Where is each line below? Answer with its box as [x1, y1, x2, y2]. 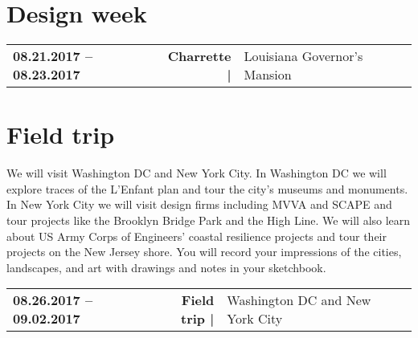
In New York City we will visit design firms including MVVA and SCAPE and [6, 196, 392, 213]
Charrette [167, 47, 232, 66]
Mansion [244, 65, 292, 84]
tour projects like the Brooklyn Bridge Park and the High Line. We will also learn [6, 212, 411, 229]
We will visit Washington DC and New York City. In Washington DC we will [6, 165, 387, 181]
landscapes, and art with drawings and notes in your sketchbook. [6, 259, 326, 275]
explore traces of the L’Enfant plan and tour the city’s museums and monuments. [6, 180, 408, 197]
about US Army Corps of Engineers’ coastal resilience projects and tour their [6, 227, 387, 244]
